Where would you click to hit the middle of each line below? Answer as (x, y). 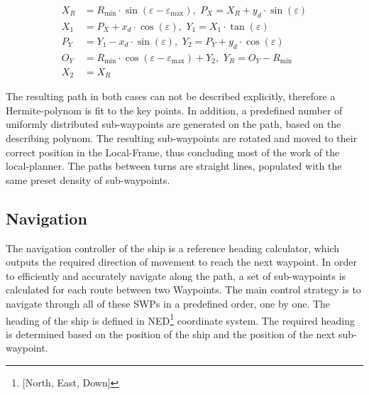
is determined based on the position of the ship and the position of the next (171, 334)
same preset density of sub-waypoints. (88, 179)
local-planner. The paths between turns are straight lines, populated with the (174, 166)
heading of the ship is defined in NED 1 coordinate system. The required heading (181, 319)
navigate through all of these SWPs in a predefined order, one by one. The (168, 303)
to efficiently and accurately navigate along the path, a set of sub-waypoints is (176, 275)
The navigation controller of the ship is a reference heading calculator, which (173, 248)
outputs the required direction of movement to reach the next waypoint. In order (181, 262)
